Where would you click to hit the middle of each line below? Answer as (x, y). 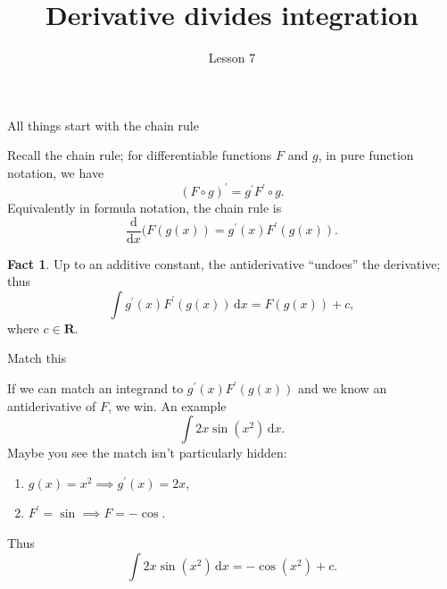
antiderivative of (52, 405)
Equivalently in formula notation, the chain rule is (145, 207)
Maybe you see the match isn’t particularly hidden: (147, 453)
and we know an (343, 388)
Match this (37, 358)
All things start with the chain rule (103, 125)
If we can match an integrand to (95, 388)
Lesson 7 (232, 58)
